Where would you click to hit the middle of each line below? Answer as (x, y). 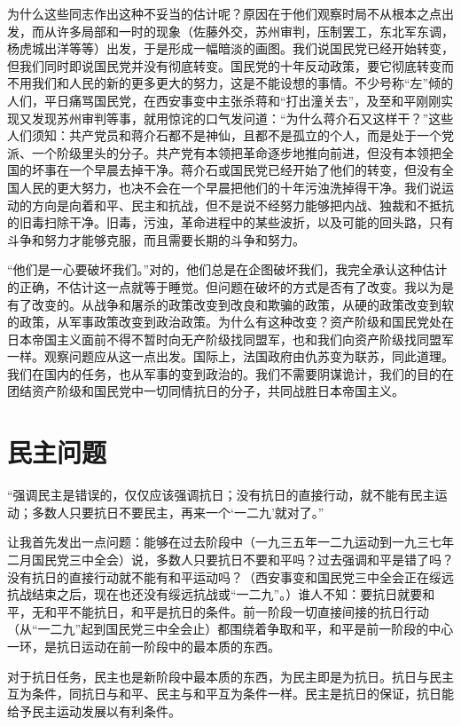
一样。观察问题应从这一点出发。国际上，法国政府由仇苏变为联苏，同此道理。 (230, 356)
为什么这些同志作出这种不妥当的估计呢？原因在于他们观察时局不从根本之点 (224, 13)
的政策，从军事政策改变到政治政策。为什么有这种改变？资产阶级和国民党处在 (230, 322)
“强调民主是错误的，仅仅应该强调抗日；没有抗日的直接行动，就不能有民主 (221, 495)
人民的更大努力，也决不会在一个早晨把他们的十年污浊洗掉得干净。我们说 (230, 187)
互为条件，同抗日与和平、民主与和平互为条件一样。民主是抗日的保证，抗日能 (230, 694)
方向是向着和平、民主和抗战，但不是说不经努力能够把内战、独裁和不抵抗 (242, 205)
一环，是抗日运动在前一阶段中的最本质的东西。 (144, 646)
